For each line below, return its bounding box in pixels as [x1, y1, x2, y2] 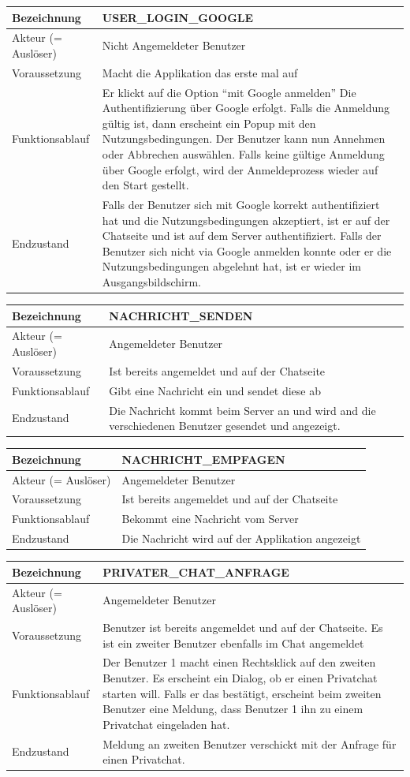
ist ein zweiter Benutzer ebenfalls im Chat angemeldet [102, 634, 364, 651]
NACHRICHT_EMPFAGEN [121, 450, 285, 467]
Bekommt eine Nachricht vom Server [121, 510, 299, 527]
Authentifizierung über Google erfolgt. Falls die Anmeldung [102, 99, 390, 116]
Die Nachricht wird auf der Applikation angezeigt [121, 530, 361, 547]
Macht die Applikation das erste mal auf [102, 64, 298, 80]
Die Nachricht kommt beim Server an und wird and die [109, 402, 376, 418]
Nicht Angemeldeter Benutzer [102, 37, 246, 54]
